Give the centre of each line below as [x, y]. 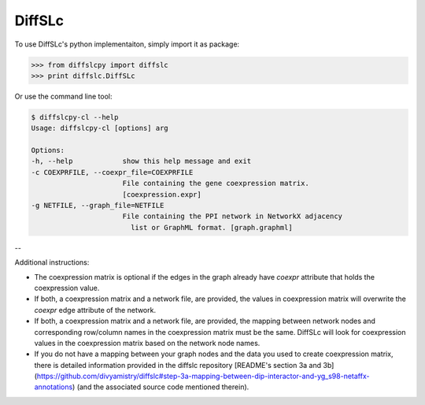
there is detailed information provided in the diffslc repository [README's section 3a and [178, 365]
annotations [54, 387]
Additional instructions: [52, 262]
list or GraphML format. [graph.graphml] [211, 227]
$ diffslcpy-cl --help [75, 117]
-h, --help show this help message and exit [141, 161]
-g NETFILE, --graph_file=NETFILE [98, 206]
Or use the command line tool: [64, 96]
